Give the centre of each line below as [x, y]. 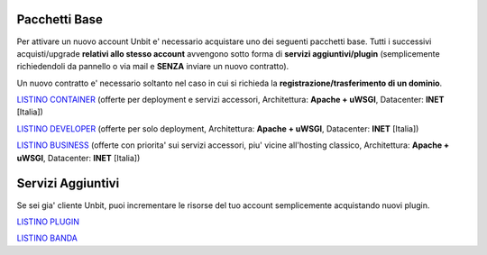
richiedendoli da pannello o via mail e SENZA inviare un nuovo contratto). [153, 67]
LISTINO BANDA [47, 238]
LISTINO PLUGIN [48, 222]
